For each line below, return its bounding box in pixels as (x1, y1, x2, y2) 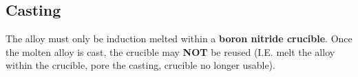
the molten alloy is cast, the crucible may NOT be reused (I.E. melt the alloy (6, 44, 335, 59)
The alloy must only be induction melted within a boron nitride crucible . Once (6, 31, 352, 46)
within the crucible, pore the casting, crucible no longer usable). (6, 58, 275, 72)
